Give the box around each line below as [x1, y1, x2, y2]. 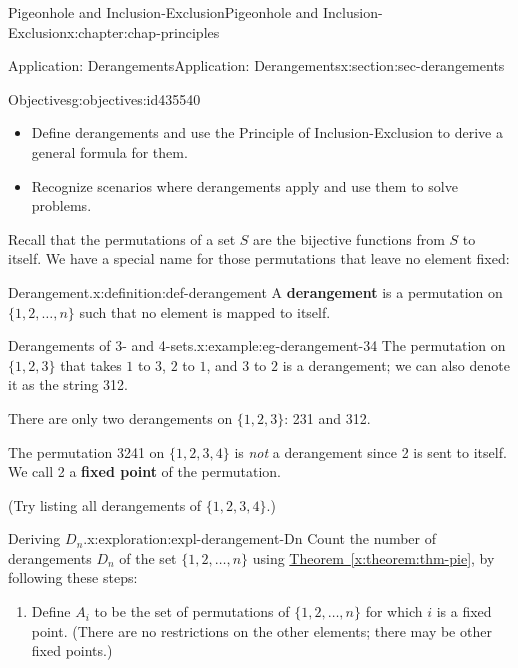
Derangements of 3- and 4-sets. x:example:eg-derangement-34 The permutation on [8, 335, 506, 356]
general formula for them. [31, 141, 188, 162]
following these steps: [8, 567, 138, 588]
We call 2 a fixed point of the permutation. [8, 461, 282, 482]
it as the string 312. [8, 374, 128, 395]
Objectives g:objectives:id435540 [8, 88, 201, 109]
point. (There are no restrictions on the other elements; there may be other [31, 620, 492, 641]
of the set [119, 547, 177, 568]
